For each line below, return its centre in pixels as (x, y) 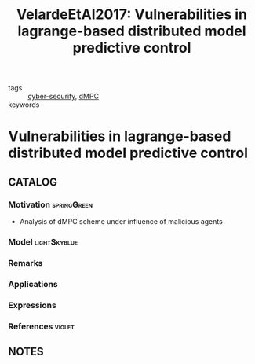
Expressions (32, 305)
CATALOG (33, 182)
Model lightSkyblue (43, 241)
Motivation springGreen (50, 204)
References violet (41, 326)
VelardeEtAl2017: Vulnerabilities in (131, 15)
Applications (33, 284)
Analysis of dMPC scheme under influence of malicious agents (121, 222)
